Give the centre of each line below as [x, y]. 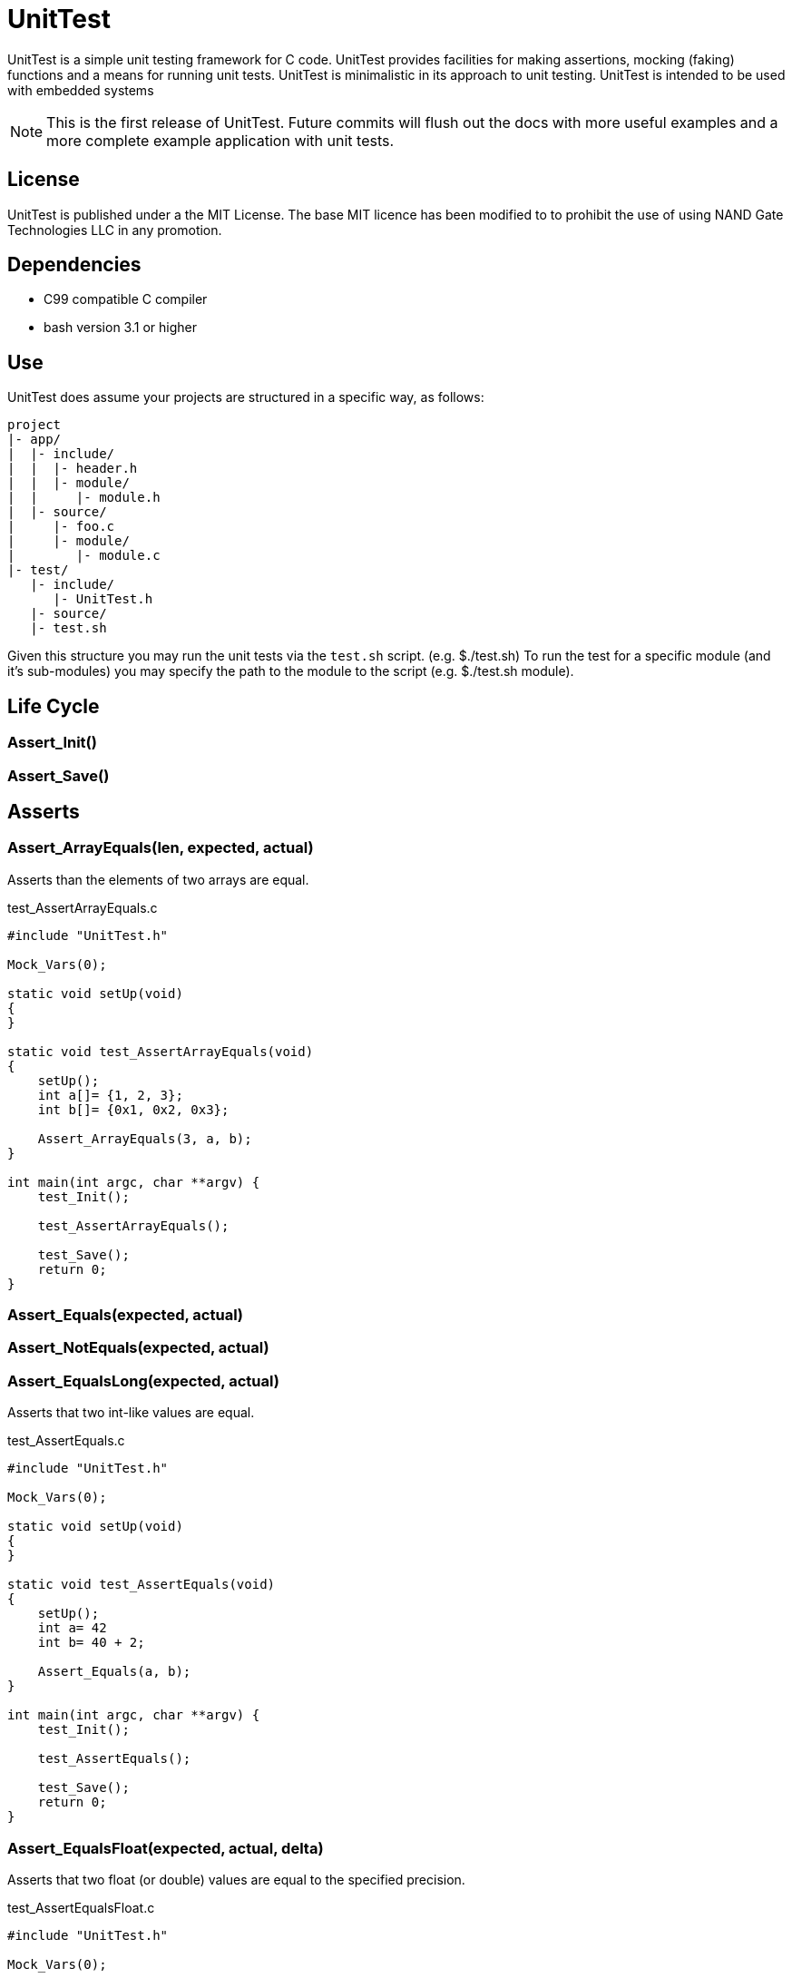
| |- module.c [84, 556]
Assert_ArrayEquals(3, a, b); [145, 1138]
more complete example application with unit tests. [220, 140]
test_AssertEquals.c [66, 1441]
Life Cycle [54, 706]
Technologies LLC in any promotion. [115, 230]
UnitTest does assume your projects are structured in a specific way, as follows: [246, 397]
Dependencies [74, 265]
